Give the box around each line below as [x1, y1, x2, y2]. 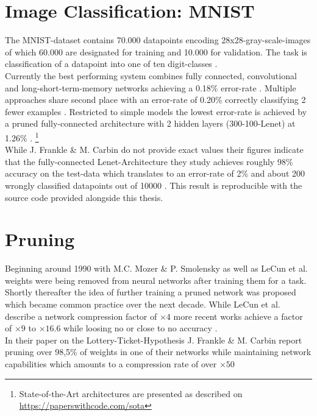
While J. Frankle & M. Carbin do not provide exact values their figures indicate [5, 143, 304, 156]
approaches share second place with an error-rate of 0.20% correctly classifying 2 [5, 93, 306, 106]
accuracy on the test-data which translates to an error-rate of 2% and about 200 [5, 167, 305, 180]
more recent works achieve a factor [173, 309, 303, 322]
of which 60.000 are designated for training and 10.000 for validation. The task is [5, 45, 307, 58]
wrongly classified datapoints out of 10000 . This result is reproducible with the [5, 178, 302, 191]
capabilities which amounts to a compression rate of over [5, 357, 217, 370]
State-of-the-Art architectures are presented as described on [19, 387, 243, 400]
